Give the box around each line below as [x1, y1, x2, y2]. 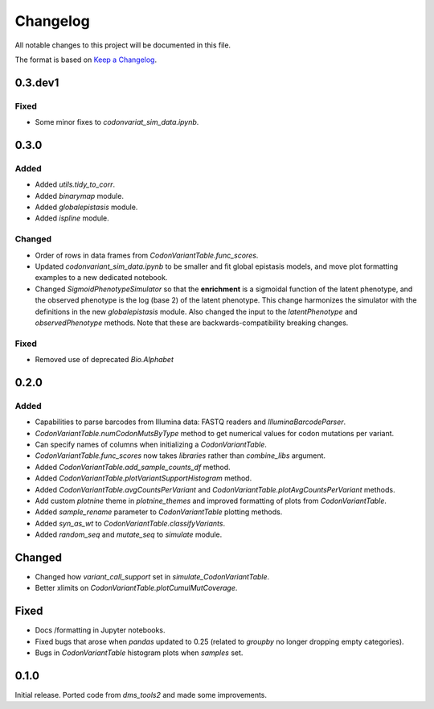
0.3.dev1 [14, 76, 59, 89]
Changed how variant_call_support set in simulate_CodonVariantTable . [35, 572, 270, 582]
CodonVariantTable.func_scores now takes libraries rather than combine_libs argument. [35, 451, 325, 460]
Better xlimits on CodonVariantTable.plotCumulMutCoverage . [35, 583, 238, 593]
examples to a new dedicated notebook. [35, 273, 168, 282]
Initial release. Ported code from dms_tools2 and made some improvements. [14, 690, 268, 699]
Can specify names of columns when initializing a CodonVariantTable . [35, 439, 267, 449]
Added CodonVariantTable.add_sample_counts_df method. [35, 462, 231, 472]
